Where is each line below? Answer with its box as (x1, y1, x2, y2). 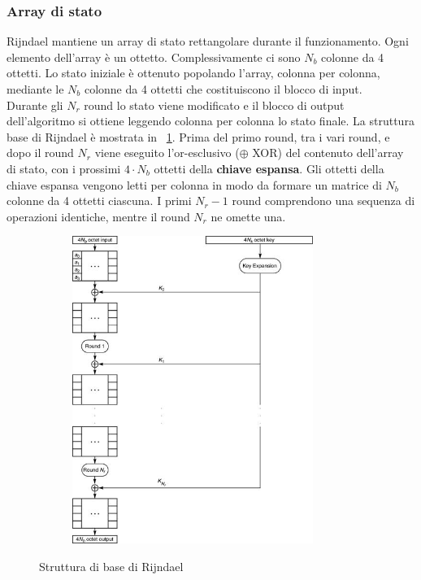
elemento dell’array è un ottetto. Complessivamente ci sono (7, 48, 301, 65)
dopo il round (7, 144, 74, 161)
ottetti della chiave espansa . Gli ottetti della (154, 159, 384, 177)
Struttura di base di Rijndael (39, 557, 184, 574)
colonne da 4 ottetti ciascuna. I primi (7, 192, 192, 209)
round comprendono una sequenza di (232, 192, 415, 209)
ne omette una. (210, 207, 286, 225)
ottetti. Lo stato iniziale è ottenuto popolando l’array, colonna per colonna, (7, 64, 380, 81)
